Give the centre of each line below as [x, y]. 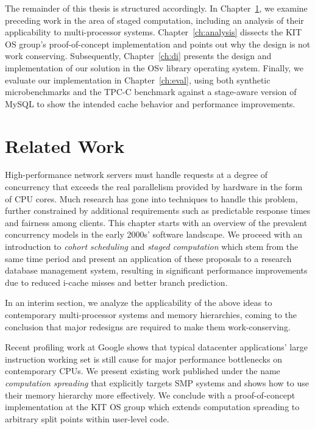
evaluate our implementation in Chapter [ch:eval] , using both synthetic [138, 80]
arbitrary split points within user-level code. [87, 418]
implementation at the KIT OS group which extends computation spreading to [152, 407]
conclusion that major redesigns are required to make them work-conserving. [148, 326]
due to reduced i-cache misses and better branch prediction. [116, 282]
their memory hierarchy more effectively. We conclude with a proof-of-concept [150, 395]
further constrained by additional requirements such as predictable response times [158, 211]
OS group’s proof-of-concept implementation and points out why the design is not [158, 44]
